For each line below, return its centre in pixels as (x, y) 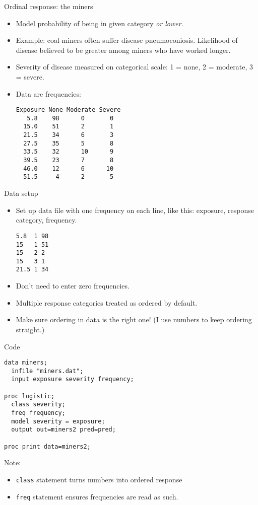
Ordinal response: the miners (49, 6)
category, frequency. (46, 220)
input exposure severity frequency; (73, 379)
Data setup (21, 193)
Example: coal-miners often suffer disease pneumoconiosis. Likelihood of (127, 40)
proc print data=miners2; (47, 446)
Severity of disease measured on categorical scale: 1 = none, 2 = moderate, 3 (134, 67)
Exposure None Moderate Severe (68, 110)
